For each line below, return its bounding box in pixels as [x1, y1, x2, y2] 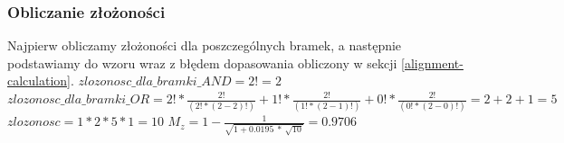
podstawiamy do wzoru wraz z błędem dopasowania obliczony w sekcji [7, 53, 397, 72]
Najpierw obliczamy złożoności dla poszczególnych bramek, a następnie [7, 36, 402, 55]
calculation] [7, 71, 72, 90]
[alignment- [401, 53, 464, 72]
